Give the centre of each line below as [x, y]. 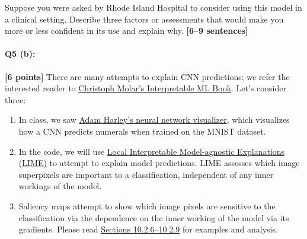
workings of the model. [60, 186]
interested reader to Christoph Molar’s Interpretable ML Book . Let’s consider [145, 88]
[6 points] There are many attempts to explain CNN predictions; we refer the [147, 76]
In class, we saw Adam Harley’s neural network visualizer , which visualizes [154, 120]
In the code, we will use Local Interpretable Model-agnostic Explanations [152, 151]
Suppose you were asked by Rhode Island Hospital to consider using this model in [153, 7]
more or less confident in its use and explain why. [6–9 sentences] [127, 31]
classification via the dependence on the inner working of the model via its [154, 217]
